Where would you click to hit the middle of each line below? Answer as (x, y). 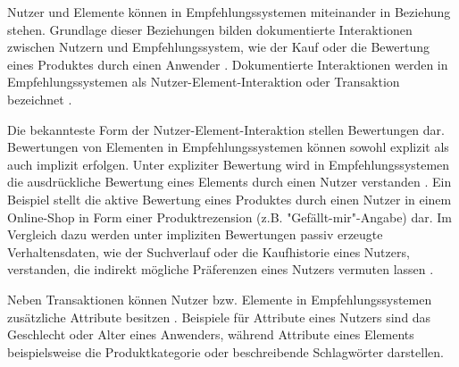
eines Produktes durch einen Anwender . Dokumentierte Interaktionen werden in (228, 64)
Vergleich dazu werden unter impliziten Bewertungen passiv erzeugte (195, 234)
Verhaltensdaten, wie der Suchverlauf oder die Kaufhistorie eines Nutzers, (209, 251)
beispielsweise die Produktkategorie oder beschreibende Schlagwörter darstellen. (225, 351)
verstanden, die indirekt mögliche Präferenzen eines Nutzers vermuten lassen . (221, 269)
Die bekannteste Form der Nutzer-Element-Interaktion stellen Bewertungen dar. (226, 129)
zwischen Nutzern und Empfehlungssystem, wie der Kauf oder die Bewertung (218, 47)
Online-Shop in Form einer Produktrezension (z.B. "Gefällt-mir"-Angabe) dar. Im (230, 217)
